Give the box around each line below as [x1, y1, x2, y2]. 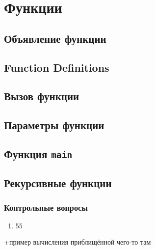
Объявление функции [4, 30, 106, 46]
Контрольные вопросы [4, 201, 88, 213]
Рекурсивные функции [4, 175, 112, 191]
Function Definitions [4, 59, 109, 75]
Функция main [4, 146, 73, 161]
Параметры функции [4, 117, 104, 133]
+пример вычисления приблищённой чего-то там [4, 237, 151, 247]
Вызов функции [4, 88, 79, 104]
